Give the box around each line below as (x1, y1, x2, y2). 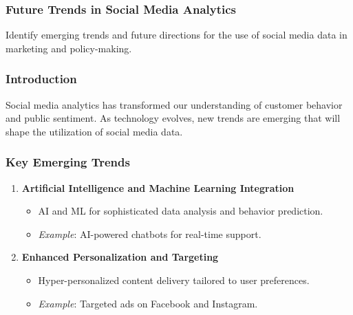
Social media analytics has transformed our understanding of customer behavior (6, 97, 343, 111)
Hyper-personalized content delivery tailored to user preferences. (38, 273, 310, 287)
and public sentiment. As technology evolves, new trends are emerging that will (6, 111, 341, 125)
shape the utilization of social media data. (6, 124, 183, 138)
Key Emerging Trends (6, 153, 130, 171)
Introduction (6, 70, 77, 87)
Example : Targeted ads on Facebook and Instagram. (38, 296, 258, 310)
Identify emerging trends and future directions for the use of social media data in (6, 28, 347, 42)
